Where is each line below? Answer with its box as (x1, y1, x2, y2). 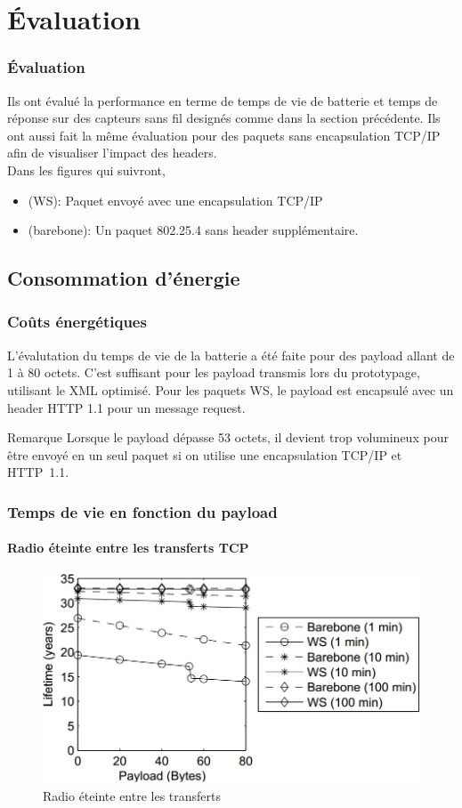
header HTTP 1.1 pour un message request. (7, 398, 246, 416)
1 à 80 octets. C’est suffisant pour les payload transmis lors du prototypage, (7, 363, 420, 382)
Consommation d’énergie (7, 264, 240, 292)
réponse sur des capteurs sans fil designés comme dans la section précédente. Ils (7, 109, 441, 127)
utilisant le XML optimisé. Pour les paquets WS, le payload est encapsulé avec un (7, 380, 454, 399)
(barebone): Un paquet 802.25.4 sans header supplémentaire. (28, 221, 359, 239)
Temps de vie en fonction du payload (7, 500, 278, 522)
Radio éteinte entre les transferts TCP (7, 538, 249, 557)
